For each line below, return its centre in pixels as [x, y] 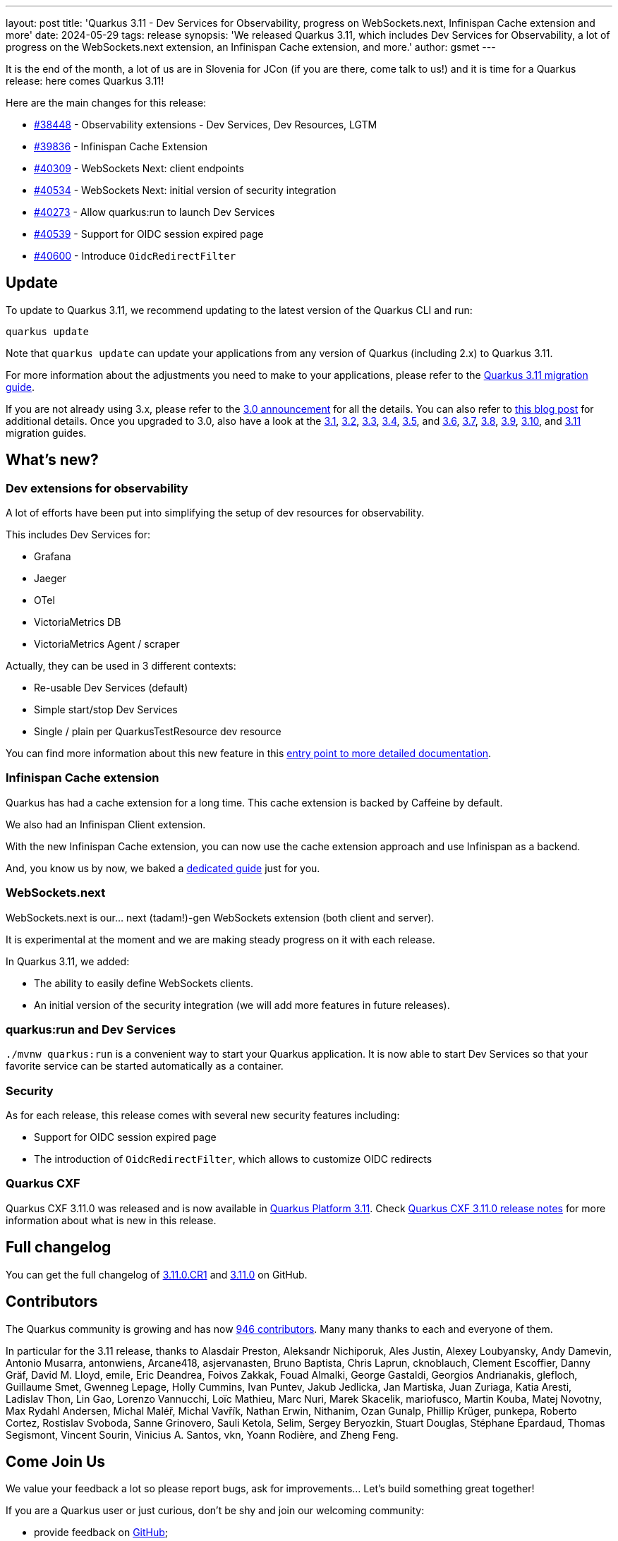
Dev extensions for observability [97, 488]
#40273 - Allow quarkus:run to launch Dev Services [154, 212]
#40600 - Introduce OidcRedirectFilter [135, 256]
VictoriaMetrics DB [78, 622]
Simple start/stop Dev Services [106, 710]
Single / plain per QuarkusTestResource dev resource [158, 732]
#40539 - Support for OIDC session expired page [149, 234]
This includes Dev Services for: [78, 535]
